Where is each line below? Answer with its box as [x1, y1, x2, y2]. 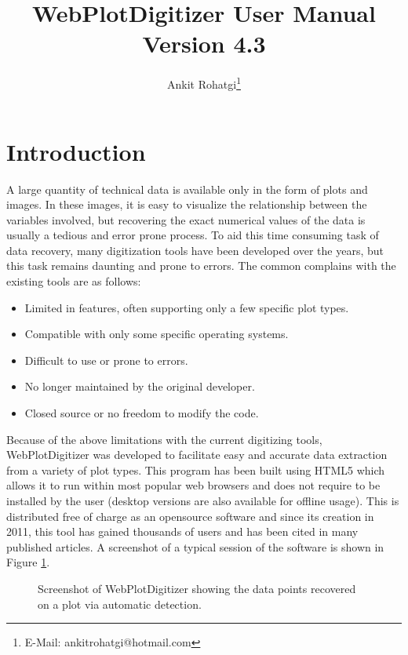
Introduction [6, 135, 146, 167]
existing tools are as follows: [6, 273, 141, 289]
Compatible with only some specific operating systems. [24, 326, 289, 342]
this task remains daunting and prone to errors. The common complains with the [6, 257, 396, 274]
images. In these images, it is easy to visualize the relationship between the [6, 196, 367, 213]
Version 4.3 [142, 27, 266, 60]
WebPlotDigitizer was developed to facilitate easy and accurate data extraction [6, 446, 388, 463]
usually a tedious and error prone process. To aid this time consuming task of [6, 227, 379, 243]
